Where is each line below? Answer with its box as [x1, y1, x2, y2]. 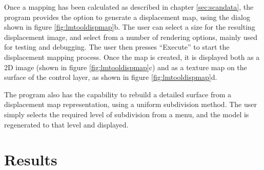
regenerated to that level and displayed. [4, 119, 129, 130]
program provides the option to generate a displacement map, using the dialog [4, 11, 250, 22]
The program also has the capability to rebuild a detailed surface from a [4, 89, 231, 99]
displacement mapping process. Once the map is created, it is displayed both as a [4, 51, 260, 62]
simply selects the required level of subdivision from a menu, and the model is [4, 109, 249, 119]
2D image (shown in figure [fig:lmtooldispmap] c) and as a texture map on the [4, 61, 247, 72]
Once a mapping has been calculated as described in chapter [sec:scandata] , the [4, 2, 254, 12]
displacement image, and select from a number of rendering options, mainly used [4, 31, 257, 42]
